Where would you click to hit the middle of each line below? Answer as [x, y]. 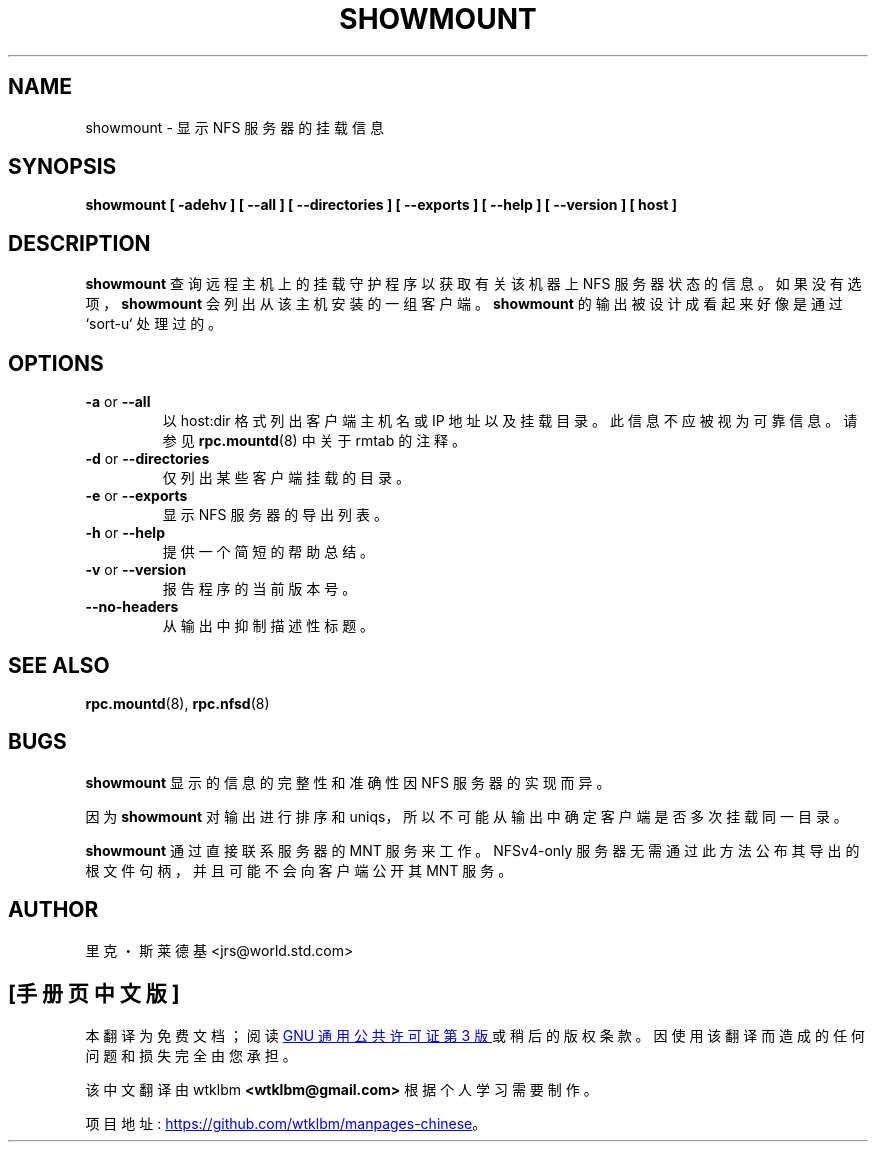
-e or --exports [136, 496]
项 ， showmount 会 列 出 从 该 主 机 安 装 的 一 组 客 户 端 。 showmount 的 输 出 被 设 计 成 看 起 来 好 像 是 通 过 [464, 304]
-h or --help [125, 533]
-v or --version [136, 570]
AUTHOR [53, 910]
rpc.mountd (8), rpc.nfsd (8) [177, 703]
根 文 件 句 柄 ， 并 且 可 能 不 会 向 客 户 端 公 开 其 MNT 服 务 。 [299, 870]
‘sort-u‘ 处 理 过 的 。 [154, 324]
